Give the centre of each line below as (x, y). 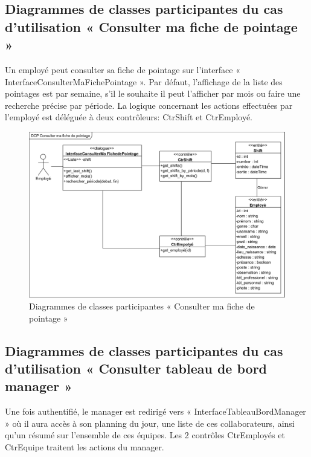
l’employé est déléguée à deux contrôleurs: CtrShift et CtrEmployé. (129, 117)
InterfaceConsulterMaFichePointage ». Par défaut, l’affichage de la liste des (144, 81)
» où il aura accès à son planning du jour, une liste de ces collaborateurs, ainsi (150, 423)
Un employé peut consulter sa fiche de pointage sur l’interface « (123, 69)
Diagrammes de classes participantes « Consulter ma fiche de (142, 306)
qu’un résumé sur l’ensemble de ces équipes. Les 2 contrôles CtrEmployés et (145, 435)
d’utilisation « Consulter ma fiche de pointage (151, 26)
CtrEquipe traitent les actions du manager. (85, 447)
